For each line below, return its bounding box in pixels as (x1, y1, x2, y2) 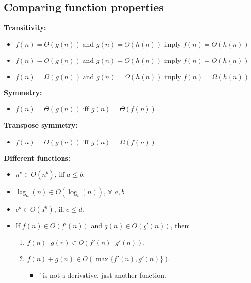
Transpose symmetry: (4, 120, 78, 130)
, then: (170, 221, 190, 231)
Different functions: (4, 152, 71, 162)
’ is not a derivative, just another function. (39, 269, 166, 280)
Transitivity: (4, 22, 46, 33)
